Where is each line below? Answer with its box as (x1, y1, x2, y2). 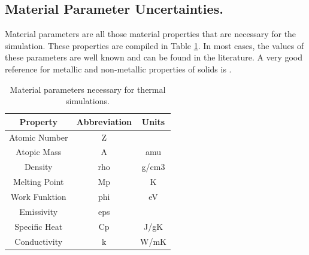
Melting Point (13, 175, 64, 188)
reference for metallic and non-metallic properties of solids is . (5, 62, 232, 75)
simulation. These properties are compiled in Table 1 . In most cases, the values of (5, 39, 304, 51)
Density (24, 160, 53, 173)
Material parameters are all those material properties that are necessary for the (5, 28, 296, 40)
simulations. (66, 95, 110, 107)
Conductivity (14, 235, 63, 247)
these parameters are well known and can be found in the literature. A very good (5, 51, 302, 63)
